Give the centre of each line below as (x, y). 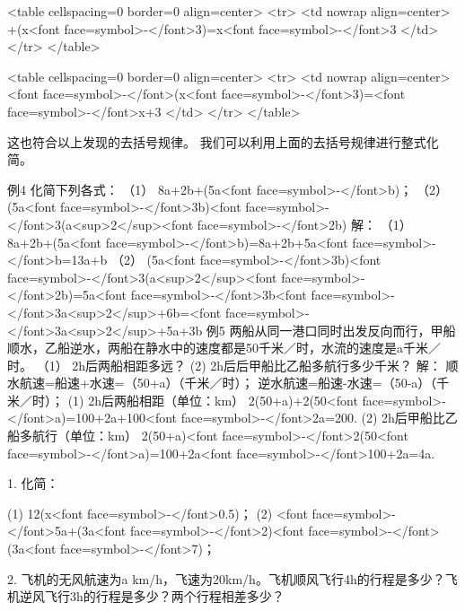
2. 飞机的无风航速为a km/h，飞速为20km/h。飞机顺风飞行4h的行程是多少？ (226, 578)
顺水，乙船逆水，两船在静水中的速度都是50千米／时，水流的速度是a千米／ (224, 348)
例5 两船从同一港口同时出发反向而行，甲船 (331, 330)
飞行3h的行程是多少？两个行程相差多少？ (164, 596)
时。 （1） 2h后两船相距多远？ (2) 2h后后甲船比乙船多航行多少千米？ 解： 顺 (233, 365)
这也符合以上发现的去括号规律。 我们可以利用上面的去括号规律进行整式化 (223, 141)
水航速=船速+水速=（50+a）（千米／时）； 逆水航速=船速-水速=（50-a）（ (222, 383)
